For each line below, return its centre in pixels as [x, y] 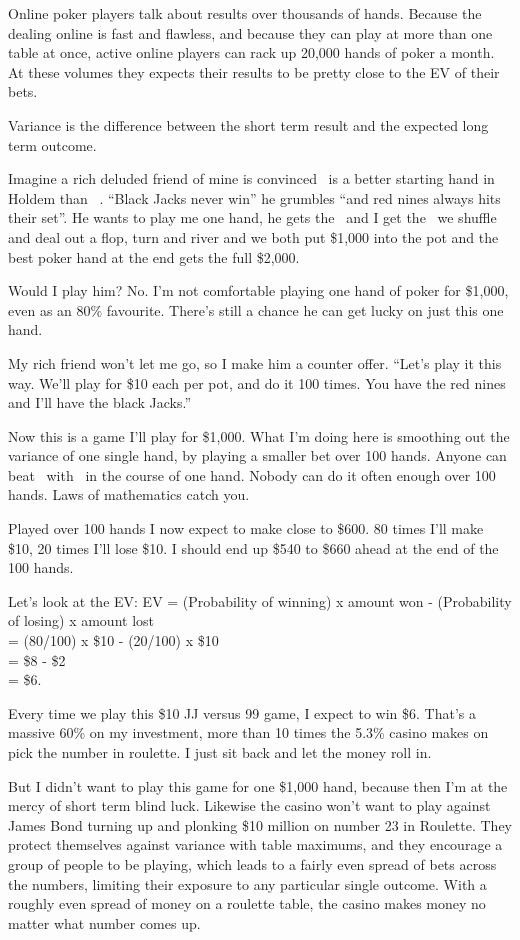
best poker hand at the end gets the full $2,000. [154, 256]
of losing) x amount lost [81, 620]
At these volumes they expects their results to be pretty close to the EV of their [254, 71]
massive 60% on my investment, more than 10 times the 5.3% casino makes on [248, 732]
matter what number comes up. [104, 922]
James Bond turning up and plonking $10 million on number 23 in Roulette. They [260, 824]
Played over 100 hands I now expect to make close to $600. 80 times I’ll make [246, 528]
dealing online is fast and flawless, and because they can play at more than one [250, 32]
